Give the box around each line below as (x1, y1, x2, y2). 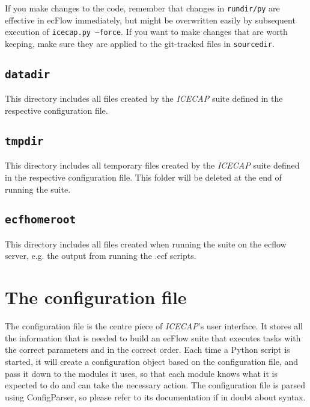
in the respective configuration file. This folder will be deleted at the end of (5, 170, 282, 183)
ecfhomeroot (5, 213, 76, 226)
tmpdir (5, 134, 44, 148)
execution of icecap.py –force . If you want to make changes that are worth (5, 25, 288, 38)
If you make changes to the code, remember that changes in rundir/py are (5, 2, 280, 14)
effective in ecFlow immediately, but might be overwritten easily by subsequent (5, 13, 296, 26)
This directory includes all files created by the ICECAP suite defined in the (5, 92, 283, 105)
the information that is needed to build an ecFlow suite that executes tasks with (5, 331, 301, 344)
